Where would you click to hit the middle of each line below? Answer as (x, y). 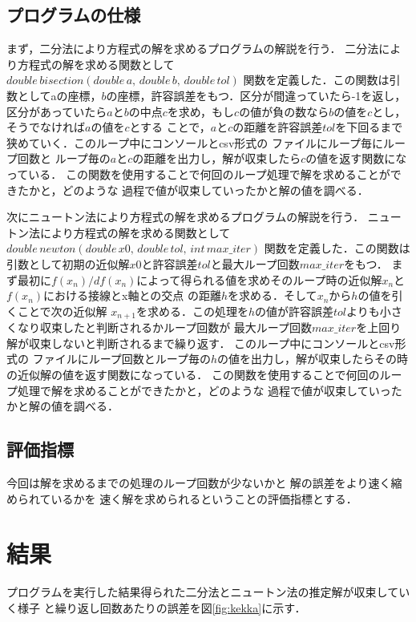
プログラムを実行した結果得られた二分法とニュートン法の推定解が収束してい (208, 592)
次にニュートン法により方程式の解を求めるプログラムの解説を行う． (186, 217)
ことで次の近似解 (62, 311)
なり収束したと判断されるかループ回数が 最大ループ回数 (164, 327)
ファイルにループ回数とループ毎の (121, 359)
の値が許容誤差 (294, 311)
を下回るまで (369, 127)
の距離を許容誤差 (278, 127)
